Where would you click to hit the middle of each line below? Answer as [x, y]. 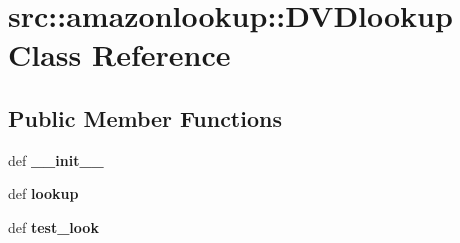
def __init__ [56, 159]
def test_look [53, 226]
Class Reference [119, 54]
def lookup [43, 193]
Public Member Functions [145, 117]
